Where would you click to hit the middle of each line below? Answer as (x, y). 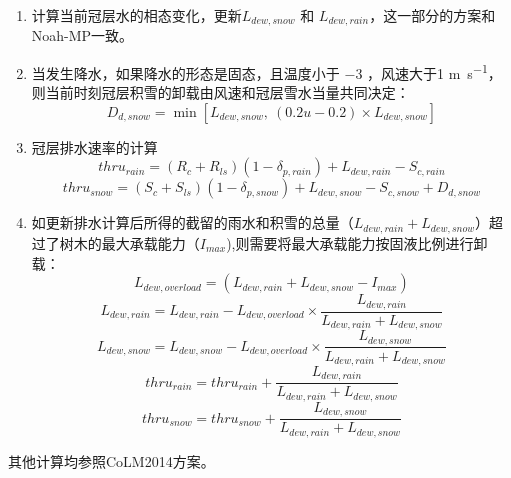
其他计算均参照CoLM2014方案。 (111, 460)
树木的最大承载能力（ (129, 242)
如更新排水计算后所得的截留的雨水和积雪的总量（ (192, 222)
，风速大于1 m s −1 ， (434, 71)
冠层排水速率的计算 (94, 146)
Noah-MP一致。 (82, 35)
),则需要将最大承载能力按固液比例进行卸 (357, 242)
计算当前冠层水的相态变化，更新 (136, 15)
